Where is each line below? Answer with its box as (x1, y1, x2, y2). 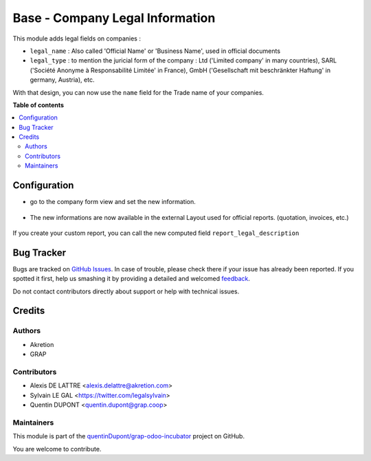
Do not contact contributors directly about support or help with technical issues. (12, 287, 240, 295)
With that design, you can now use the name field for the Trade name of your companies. (12, 88, 265, 96)
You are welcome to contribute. (12, 445, 102, 453)
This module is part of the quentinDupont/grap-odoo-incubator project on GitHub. (12, 432, 245, 440)
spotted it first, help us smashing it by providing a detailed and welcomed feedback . (12, 275, 251, 283)
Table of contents (12, 100, 65, 109)
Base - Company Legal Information (12, 10, 216, 25)
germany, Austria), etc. (30, 76, 95, 84)
